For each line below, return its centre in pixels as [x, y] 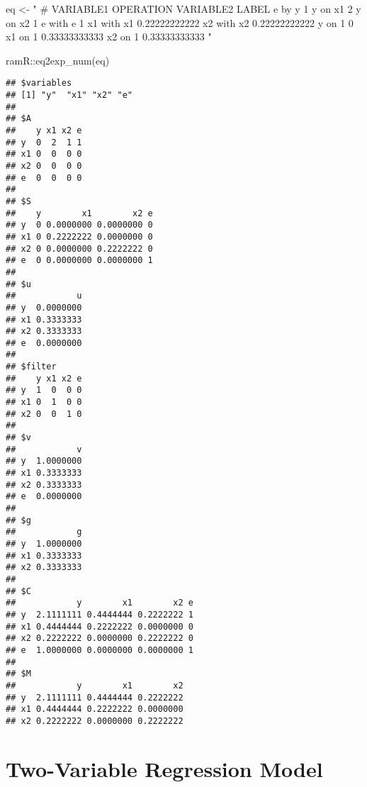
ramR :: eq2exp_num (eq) [58, 60]
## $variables [39, 83]
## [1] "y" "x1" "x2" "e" [69, 95]
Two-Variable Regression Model [164, 768]
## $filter [31, 367]
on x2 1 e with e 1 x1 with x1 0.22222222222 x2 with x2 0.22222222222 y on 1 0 [180, 22]
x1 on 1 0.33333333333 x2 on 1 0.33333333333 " [109, 37]
